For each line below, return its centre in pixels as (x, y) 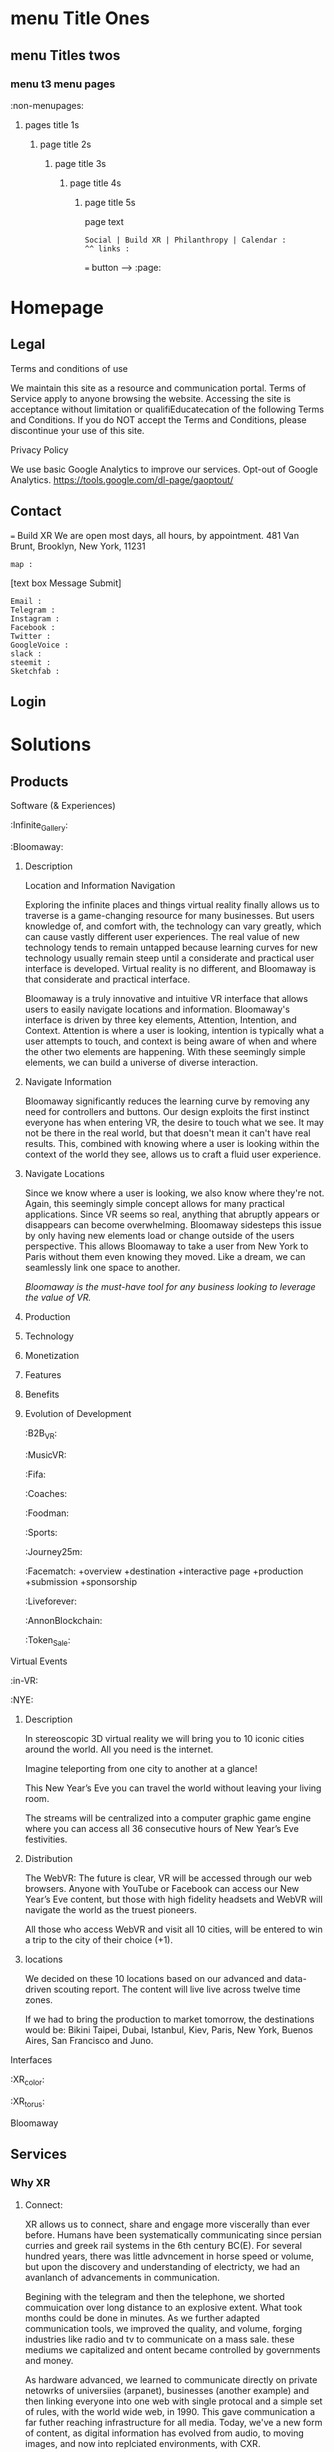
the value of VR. (58, 1297)
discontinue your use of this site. (77, 430)
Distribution (48, 1859)
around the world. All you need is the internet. (119, 1749)
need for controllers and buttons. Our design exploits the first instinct (167, 1111)
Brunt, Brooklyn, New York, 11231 (78, 546)
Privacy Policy (39, 449)
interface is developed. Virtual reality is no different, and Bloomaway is (170, 968)
